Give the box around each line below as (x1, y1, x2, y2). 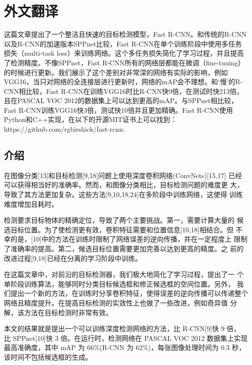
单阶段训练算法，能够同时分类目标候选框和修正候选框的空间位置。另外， (4, 278, 235, 289)
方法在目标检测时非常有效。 (24, 307, 112, 317)
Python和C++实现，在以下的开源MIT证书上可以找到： (4, 114, 177, 124)
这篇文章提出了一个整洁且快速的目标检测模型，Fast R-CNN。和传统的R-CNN (4, 29, 247, 39)
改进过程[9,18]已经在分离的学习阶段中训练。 (4, 253, 142, 263)
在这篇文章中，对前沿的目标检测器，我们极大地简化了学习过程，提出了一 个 (4, 269, 244, 279)
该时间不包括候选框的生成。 (4, 351, 92, 362)
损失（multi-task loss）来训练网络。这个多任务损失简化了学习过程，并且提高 (4, 48, 244, 58)
